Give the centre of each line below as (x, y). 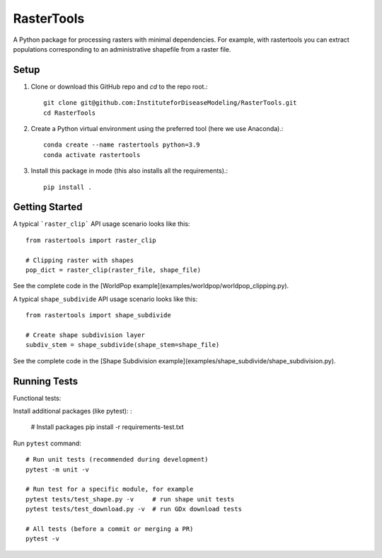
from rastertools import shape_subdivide (98, 315)
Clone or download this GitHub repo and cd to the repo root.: (119, 86)
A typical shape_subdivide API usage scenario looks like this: (105, 299)
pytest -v (42, 539)
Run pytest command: (47, 443)
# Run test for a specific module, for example (110, 489)
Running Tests (45, 381)
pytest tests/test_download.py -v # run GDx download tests (134, 509)
